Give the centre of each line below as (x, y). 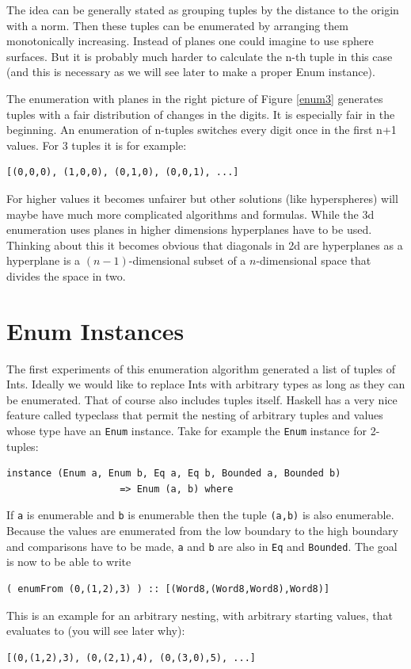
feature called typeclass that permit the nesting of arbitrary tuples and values (195, 415)
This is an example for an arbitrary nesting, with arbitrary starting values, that (200, 615)
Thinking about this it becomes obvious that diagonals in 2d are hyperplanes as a (205, 245)
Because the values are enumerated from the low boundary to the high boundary (202, 531)
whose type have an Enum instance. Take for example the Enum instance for (187, 430)
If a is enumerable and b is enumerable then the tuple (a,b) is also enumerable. (200, 515)
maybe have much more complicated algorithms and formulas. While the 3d (190, 214)
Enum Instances (95, 330)
